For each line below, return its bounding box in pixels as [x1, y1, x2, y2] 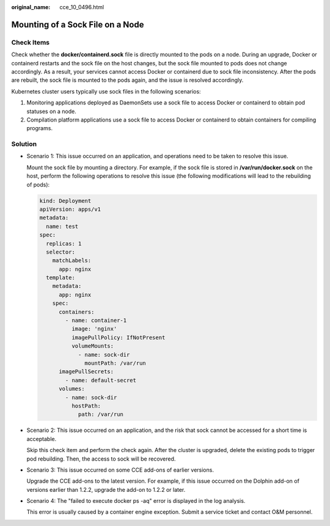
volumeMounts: [71, 343, 114, 349]
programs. [26, 125, 53, 132]
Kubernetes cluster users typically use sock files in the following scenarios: [11, 87, 201, 95]
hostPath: [71, 402, 101, 409]
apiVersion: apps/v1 [39, 205, 101, 213]
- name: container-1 [65, 317, 127, 324]
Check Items [11, 38, 50, 46]
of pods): [26, 181, 50, 188]
